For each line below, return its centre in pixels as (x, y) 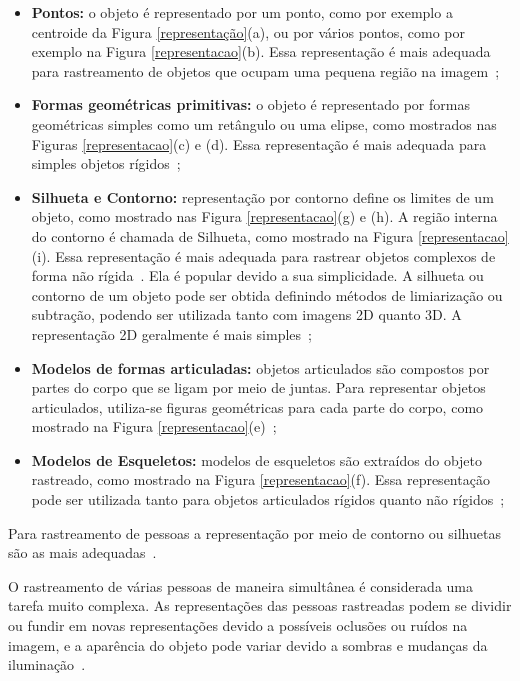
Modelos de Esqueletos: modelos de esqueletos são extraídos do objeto (257, 459)
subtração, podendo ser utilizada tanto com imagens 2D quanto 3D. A (246, 314)
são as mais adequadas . (82, 552)
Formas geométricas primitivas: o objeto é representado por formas (250, 104)
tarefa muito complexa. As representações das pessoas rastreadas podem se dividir (260, 605)
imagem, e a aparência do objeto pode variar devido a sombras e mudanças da (248, 644)
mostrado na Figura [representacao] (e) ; (154, 426)
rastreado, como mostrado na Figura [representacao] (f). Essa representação (260, 479)
